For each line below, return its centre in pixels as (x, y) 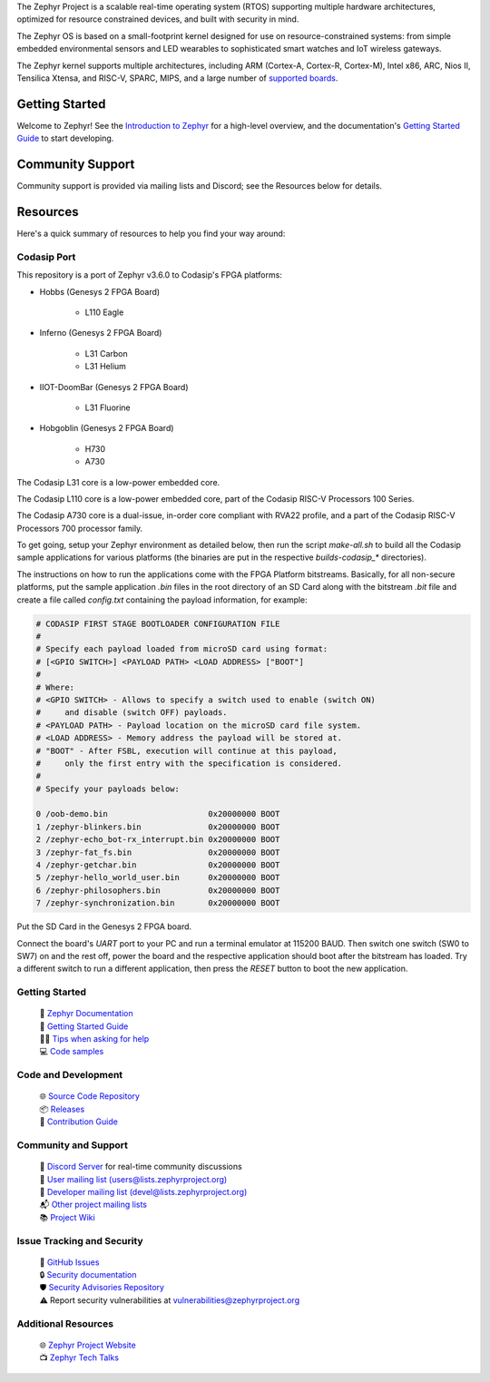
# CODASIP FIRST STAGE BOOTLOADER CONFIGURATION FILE (158, 623)
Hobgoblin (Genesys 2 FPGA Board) (107, 428)
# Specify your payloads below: (108, 789)
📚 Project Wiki (67, 1217)
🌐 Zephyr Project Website (88, 1345)
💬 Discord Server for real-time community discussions (141, 1167)
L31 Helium (106, 367)
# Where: (55, 687)
